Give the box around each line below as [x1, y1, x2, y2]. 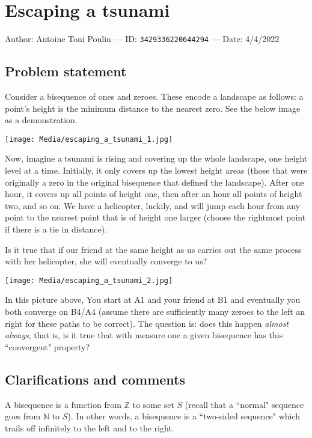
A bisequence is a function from [5, 398, 121, 410]
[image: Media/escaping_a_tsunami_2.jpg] [5, 276, 173, 285]
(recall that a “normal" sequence [185, 398, 304, 410]
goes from [5, 410, 41, 422]
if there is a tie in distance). [5, 222, 108, 235]
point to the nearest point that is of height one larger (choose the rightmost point [5, 211, 306, 224]
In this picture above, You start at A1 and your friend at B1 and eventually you [5, 293, 301, 306]
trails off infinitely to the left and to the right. [5, 421, 174, 434]
